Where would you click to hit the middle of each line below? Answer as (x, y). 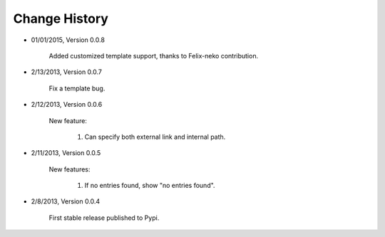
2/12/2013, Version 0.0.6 (67, 105)
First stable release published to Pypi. (104, 218)
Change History (61, 19)
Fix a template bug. (77, 88)
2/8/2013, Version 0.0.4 (66, 201)
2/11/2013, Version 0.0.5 (66, 153)
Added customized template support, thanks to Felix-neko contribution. (154, 56)
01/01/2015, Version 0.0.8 (68, 40)
